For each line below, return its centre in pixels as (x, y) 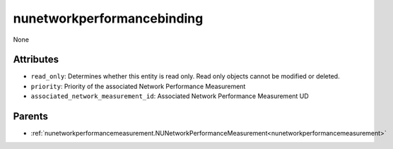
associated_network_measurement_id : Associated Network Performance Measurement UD (170, 96)
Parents (31, 117)
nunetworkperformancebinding (108, 18)
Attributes (36, 60)
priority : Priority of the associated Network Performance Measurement (138, 86)
